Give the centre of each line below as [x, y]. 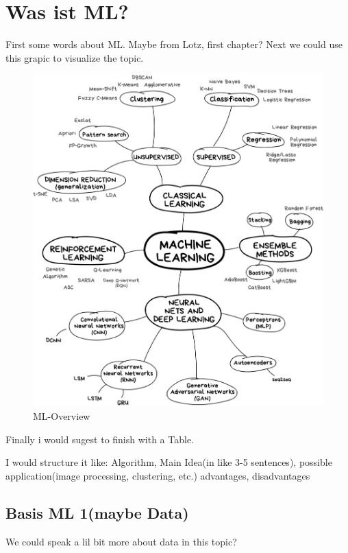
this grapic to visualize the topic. [75, 57]
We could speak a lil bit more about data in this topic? [121, 541]
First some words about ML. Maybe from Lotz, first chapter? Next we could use [174, 44]
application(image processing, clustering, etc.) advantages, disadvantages [158, 475]
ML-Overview [62, 415]
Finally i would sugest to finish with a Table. [100, 439]
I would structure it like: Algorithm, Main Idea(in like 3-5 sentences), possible [169, 462]
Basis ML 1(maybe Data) [97, 512]
